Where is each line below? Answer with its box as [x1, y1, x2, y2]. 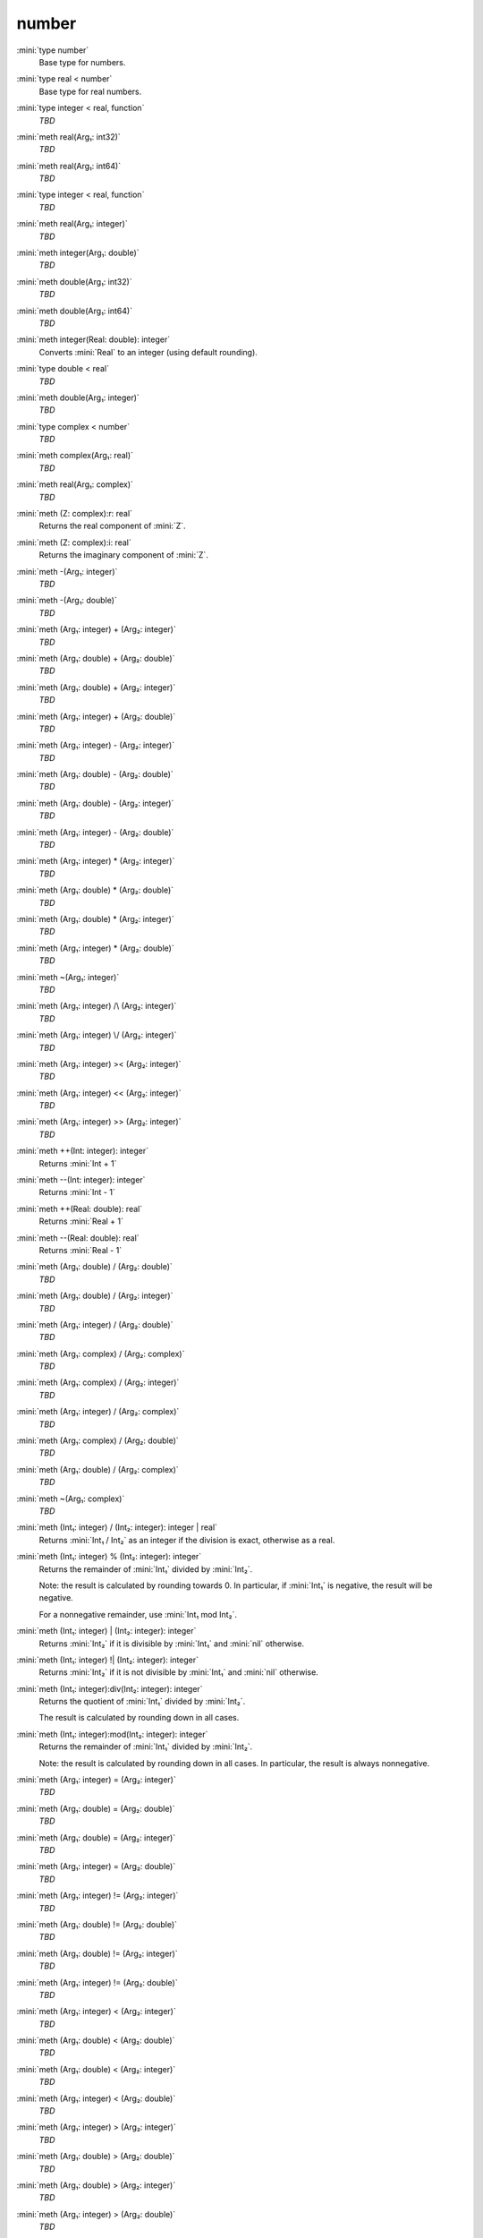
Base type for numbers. [38, 56, 126, 67]
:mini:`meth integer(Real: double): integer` [16, 334, 170, 345]
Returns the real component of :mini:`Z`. [38, 520, 187, 532]
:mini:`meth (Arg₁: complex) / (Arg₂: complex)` [16, 1348, 185, 1359]
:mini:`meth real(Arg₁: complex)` [16, 479, 134, 490]
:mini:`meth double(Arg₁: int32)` [16, 276, 133, 286]
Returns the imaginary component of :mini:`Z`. [38, 550, 209, 560]
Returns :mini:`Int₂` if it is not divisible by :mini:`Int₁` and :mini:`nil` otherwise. [38, 1667, 319, 1678]
